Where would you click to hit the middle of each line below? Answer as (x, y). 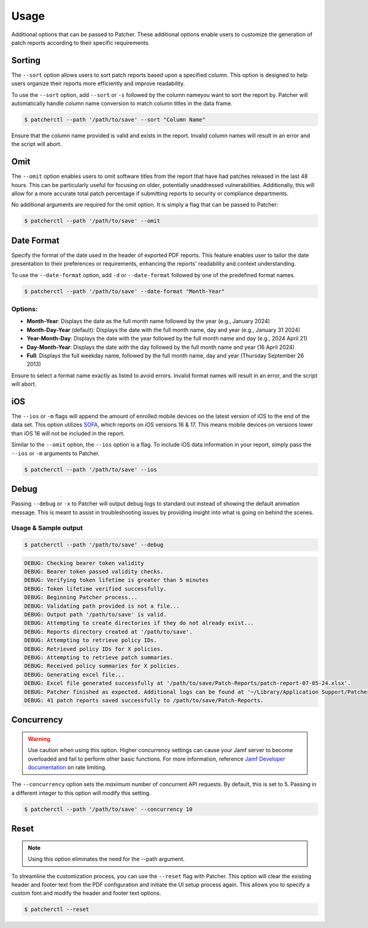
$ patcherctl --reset (57, 910)
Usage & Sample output (47, 528)
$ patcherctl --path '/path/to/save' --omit (92, 221)
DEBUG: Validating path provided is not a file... (102, 606)
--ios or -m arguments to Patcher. (56, 453)
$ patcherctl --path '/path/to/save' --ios (91, 470)
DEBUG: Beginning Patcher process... (81, 597)
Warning (39, 738)
